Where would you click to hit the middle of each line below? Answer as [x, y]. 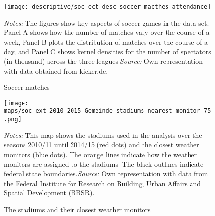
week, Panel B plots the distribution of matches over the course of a [106, 41]
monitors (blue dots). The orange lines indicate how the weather [100, 154]
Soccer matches [27, 87]
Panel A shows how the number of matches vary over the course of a [107, 32]
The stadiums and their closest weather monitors [77, 209]
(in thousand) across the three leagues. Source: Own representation [104, 61]
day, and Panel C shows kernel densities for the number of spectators [107, 51]
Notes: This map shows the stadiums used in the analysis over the [103, 135]
